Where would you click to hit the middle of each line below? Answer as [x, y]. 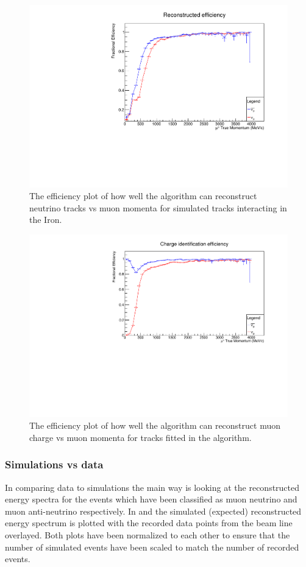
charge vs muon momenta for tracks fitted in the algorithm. [141, 437]
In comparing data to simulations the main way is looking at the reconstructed [152, 487]
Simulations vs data [54, 464]
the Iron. [46, 220]
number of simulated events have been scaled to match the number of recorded [152, 547]
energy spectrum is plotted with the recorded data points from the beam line [149, 523]
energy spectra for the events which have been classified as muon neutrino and [151, 499]
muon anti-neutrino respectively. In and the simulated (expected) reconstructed [153, 511]
